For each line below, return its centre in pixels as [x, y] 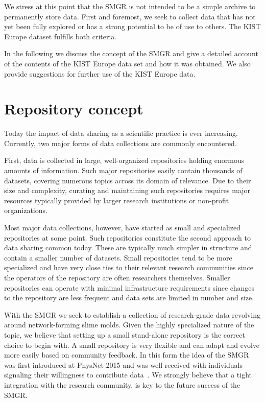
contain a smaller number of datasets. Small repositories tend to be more [118, 257]
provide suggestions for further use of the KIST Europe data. [100, 73]
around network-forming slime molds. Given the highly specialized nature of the [129, 325]
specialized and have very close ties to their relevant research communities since [129, 267]
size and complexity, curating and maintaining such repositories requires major [127, 190]
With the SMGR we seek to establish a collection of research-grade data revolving [132, 314]
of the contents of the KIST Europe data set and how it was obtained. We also [127, 63]
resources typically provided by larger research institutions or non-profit [117, 200]
